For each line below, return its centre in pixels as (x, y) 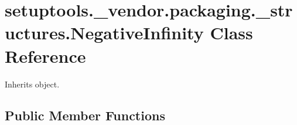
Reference (45, 55)
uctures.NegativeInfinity (104, 33)
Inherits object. (32, 84)
